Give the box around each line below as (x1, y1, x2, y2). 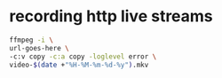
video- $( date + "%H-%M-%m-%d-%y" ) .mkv (9, 60, 149, 69)
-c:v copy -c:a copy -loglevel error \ (9, 51, 157, 61)
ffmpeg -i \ (9, 35, 53, 44)
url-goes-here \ (9, 43, 69, 52)
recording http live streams (9, 6, 213, 27)
